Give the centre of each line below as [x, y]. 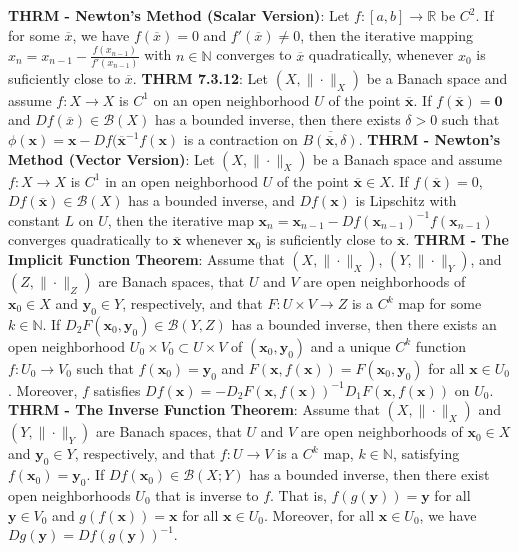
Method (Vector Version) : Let [111, 158]
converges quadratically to [88, 239]
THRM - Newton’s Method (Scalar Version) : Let [179, 15]
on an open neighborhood [231, 99]
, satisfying [426, 453]
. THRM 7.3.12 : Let [200, 77]
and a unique [350, 345]
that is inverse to [207, 495]
